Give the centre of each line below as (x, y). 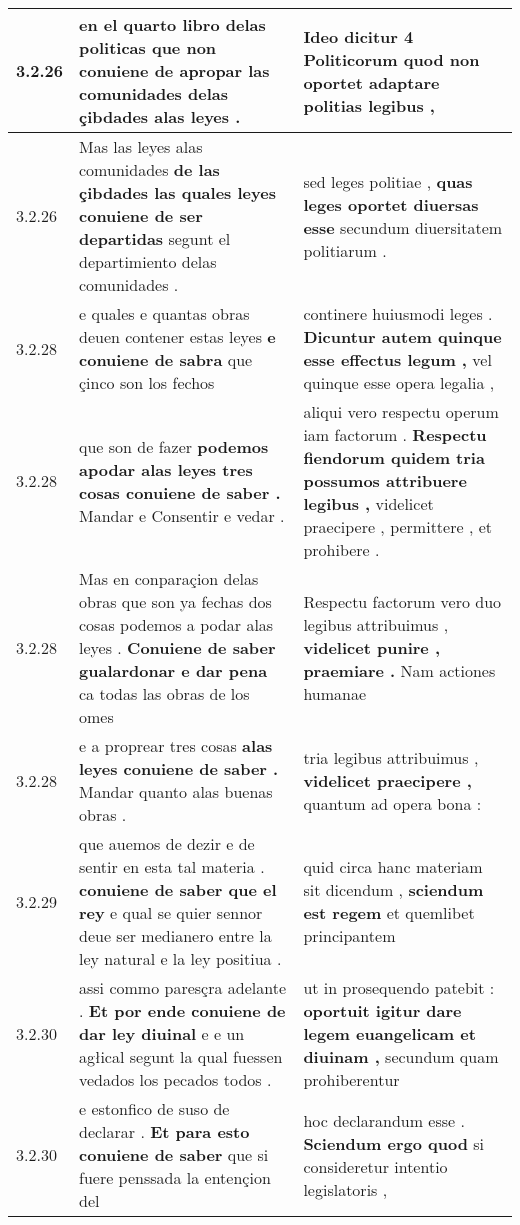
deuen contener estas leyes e (177, 336)
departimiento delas (148, 261)
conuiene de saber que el (178, 889)
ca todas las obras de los (164, 693)
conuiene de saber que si (174, 1154)
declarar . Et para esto (164, 1131)
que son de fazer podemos (174, 446)
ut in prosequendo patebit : (399, 987)
